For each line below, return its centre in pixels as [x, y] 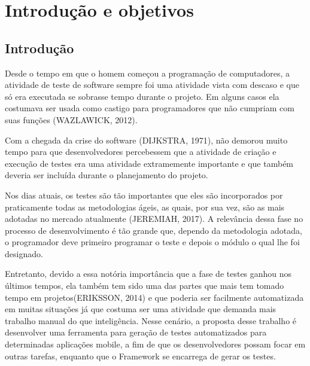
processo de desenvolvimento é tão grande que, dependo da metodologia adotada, [154, 230]
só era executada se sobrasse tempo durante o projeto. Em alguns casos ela [142, 96]
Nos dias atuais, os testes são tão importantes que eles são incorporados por [144, 195]
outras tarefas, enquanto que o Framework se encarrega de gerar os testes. [140, 356]
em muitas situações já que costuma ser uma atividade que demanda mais [141, 309]
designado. [24, 253]
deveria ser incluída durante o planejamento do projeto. [107, 175]
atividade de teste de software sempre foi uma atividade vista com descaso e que [152, 85]
